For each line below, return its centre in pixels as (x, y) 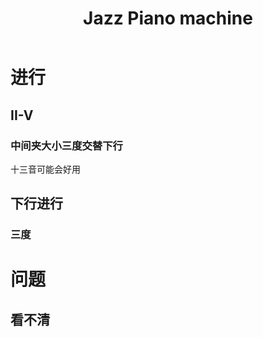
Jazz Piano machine (168, 18)
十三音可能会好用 (45, 169)
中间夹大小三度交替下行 (66, 145)
